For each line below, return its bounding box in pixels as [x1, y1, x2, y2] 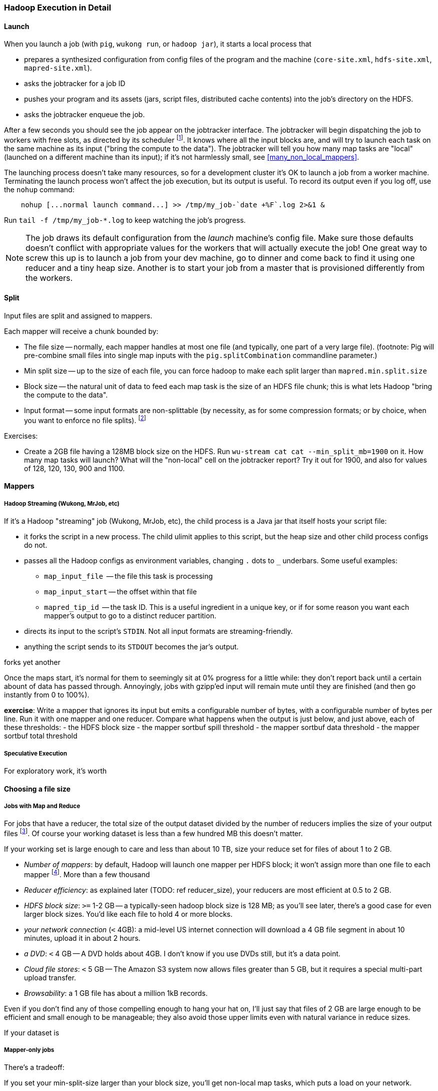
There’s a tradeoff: [4, 1063, 65, 1072]
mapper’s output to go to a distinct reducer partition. [44, 611, 216, 620]
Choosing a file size [4, 784, 71, 793]
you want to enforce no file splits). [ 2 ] [24, 415, 146, 425]
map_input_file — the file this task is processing [44, 572, 213, 581]
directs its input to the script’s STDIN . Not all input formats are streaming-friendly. [24, 627, 293, 636]
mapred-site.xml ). [24, 64, 92, 73]
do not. [24, 541, 48, 550]
